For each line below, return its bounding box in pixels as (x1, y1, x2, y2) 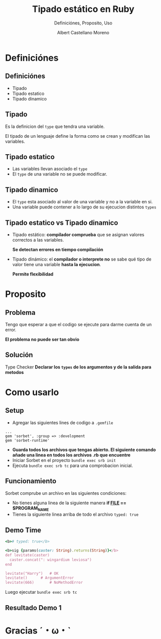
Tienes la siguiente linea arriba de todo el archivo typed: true (12, 511, 139, 518)
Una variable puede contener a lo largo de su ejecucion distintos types (12, 204, 157, 210)
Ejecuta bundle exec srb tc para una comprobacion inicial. (12, 462, 133, 468)
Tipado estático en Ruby (32, 3, 135, 15)
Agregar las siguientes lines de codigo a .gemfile (12, 419, 113, 426)
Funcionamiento (5, 477, 56, 485)
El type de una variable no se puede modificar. (12, 171, 107, 177)
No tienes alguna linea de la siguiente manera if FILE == (12, 500, 127, 506)
